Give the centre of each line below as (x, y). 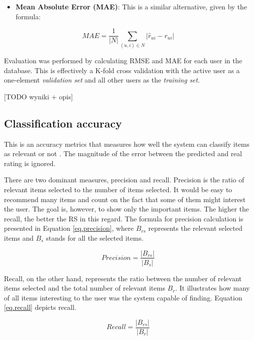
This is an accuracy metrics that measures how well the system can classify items (127, 144)
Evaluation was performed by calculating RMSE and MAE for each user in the (123, 60)
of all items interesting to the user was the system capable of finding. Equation (123, 297)
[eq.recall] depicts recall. (40, 307)
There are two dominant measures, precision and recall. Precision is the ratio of (124, 180)
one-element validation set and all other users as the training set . (102, 80)
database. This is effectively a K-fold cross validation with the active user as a (122, 70)
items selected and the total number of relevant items (85, 288)
